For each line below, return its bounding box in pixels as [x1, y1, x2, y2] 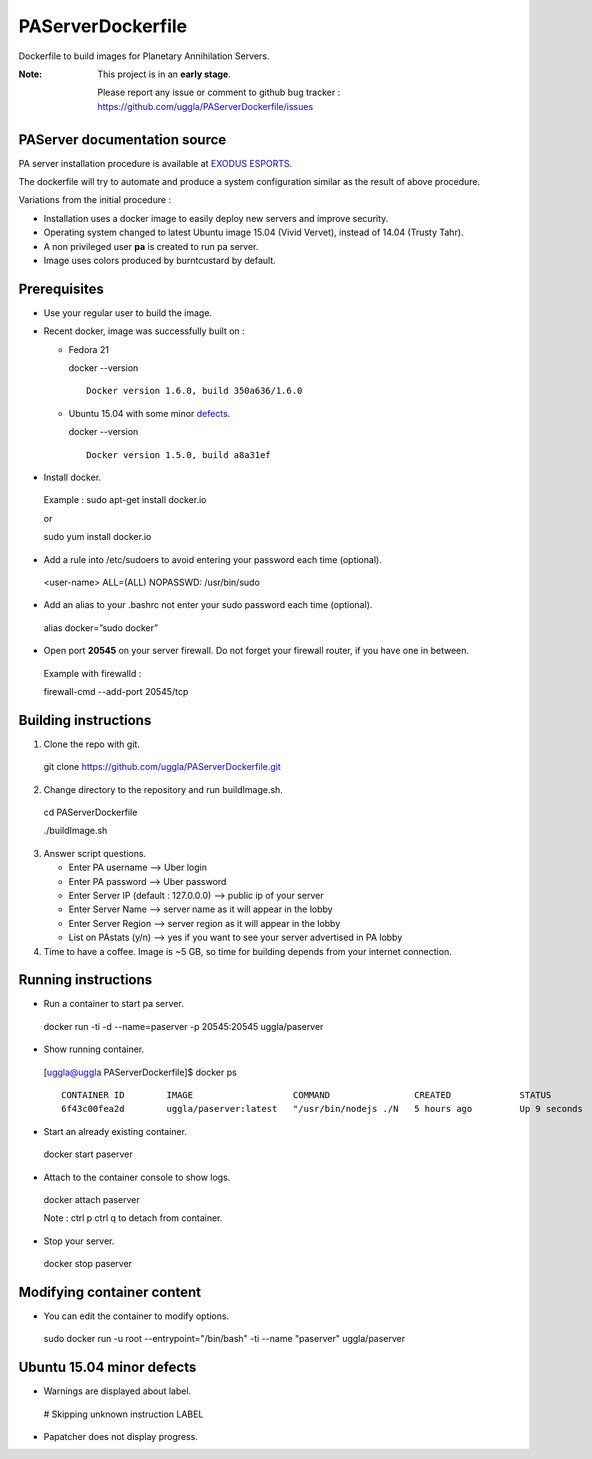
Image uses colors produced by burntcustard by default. [43, 254, 277, 266]
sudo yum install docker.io [43, 531, 152, 543]
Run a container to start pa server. [43, 998, 184, 1010]
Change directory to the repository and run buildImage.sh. [43, 783, 284, 795]
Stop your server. [43, 1235, 115, 1247]
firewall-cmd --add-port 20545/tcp [43, 685, 189, 697]
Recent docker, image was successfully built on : [43, 325, 245, 337]
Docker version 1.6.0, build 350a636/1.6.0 [86, 385, 303, 397]
